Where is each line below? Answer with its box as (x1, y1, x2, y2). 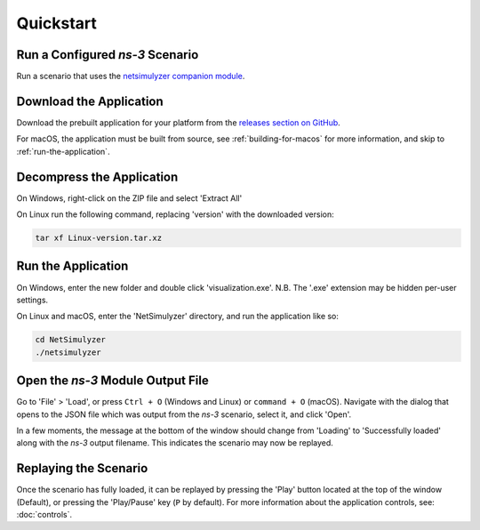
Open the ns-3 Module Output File (16, 373, 209, 389)
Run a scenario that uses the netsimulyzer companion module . (16, 71, 245, 82)
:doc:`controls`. (16, 510, 73, 520)
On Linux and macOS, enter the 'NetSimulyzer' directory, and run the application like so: (16, 311, 340, 322)
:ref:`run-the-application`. (16, 146, 110, 157)
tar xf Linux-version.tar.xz (35, 233, 163, 244)
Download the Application (16, 93, 164, 108)
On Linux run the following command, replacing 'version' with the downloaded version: (16, 209, 334, 220)
